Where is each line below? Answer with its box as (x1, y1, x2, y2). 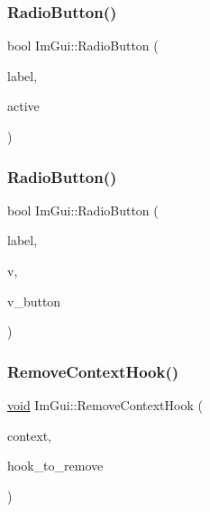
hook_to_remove (7, 456, 104, 475)
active (7, 96, 40, 115)
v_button (7, 291, 61, 310)
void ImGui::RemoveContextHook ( (7, 396, 203, 414)
